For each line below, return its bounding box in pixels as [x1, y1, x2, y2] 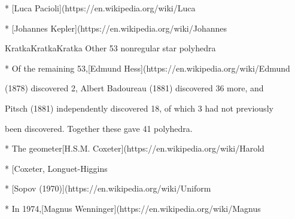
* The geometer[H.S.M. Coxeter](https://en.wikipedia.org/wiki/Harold [5, 142, 264, 155]
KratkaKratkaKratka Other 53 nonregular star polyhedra [5, 42, 216, 54]
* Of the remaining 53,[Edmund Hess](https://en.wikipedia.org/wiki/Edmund [5, 61, 290, 74]
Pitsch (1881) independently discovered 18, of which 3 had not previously [5, 101, 273, 114]
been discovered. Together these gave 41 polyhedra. [5, 122, 193, 134]
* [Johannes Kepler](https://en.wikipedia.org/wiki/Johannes [5, 21, 227, 34]
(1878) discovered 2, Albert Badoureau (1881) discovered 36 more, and [5, 82, 264, 94]
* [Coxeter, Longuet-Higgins [5, 162, 108, 174]
